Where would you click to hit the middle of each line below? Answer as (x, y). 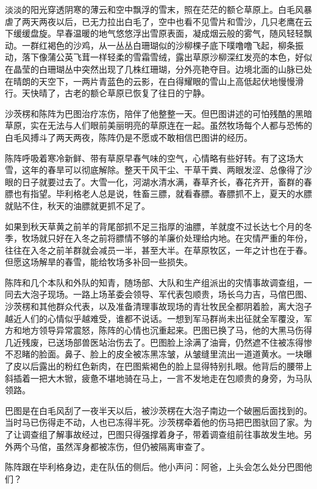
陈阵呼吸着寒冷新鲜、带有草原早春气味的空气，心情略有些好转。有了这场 (150, 158)
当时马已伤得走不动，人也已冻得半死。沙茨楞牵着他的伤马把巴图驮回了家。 (154, 422)
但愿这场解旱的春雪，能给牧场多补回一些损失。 (99, 262)
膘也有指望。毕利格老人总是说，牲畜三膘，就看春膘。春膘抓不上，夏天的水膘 (158, 194)
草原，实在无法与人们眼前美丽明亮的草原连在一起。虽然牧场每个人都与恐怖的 (158, 125)
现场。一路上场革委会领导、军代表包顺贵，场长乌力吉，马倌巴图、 (180, 294)
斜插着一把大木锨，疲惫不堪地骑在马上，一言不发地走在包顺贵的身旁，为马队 (158, 378)
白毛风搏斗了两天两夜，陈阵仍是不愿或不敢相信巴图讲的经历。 (129, 137)
